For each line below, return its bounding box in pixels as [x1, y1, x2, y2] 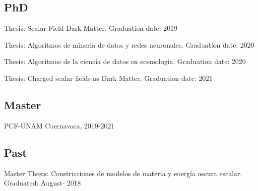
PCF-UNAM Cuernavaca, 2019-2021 [4, 120, 115, 130]
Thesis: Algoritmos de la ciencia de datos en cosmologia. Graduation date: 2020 [4, 56, 246, 66]
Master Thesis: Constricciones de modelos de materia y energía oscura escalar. [4, 168, 242, 178]
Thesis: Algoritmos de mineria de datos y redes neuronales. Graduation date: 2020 [4, 39, 254, 50]
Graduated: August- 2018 [4, 178, 81, 188]
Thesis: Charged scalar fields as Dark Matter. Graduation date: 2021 [4, 72, 213, 83]
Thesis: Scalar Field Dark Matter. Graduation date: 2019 [4, 23, 178, 33]
